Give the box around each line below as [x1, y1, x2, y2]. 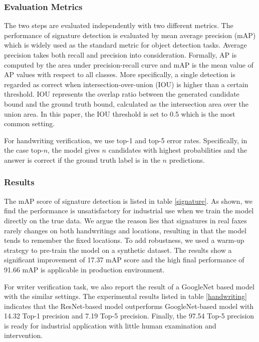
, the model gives [48, 145, 100, 155]
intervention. [4, 330, 43, 340]
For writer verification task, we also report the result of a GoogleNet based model [4, 281, 254, 291]
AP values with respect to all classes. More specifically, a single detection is [4, 69, 235, 80]
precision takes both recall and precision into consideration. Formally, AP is [4, 50, 237, 60]
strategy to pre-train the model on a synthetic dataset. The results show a [4, 244, 232, 255]
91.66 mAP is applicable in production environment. [4, 264, 165, 274]
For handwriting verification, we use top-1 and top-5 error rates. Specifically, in [4, 135, 247, 145]
